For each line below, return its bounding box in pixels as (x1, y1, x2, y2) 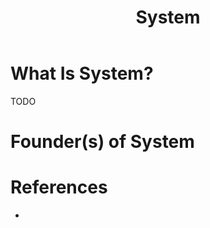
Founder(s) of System (10, 131, 195, 153)
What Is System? (10, 62, 154, 85)
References (10, 176, 108, 199)
